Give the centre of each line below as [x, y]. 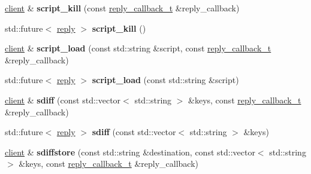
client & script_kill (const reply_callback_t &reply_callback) [122, 8]
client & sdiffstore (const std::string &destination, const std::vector [130, 152]
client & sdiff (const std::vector [63, 100]
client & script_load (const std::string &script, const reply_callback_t [138, 48]
